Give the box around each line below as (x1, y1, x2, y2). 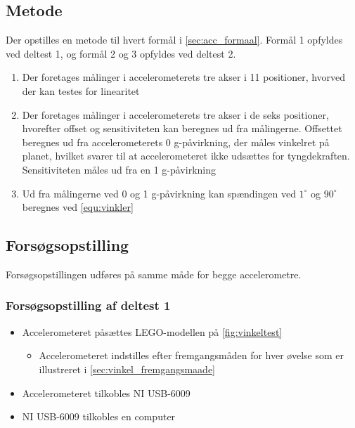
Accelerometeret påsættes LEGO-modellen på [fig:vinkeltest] (22, 324, 283, 339)
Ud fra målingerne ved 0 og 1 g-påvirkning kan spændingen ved (22, 186, 296, 200)
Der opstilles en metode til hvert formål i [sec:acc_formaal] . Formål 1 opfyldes (6, 32, 343, 47)
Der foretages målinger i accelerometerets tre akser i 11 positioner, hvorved (22, 70, 346, 84)
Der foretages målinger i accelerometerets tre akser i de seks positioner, (22, 107, 329, 122)
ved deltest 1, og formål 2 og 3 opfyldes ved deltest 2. (6, 46, 236, 60)
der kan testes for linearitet (22, 83, 140, 98)
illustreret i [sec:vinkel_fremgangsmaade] (39, 361, 216, 376)
